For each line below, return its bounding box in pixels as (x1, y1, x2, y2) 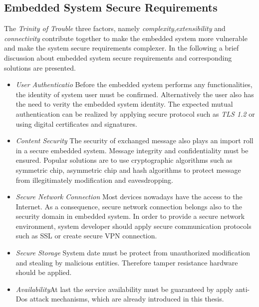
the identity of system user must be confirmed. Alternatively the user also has (15, 89, 254, 99)
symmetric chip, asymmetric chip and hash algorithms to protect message (15, 164, 241, 175)
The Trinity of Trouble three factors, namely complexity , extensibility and (4, 23, 226, 34)
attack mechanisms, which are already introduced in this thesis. (29, 293, 224, 304)
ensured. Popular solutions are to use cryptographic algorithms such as (15, 155, 233, 165)
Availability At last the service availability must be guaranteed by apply (15, 283, 234, 294)
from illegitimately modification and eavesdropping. (15, 174, 173, 185)
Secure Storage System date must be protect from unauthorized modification (15, 247, 251, 258)
